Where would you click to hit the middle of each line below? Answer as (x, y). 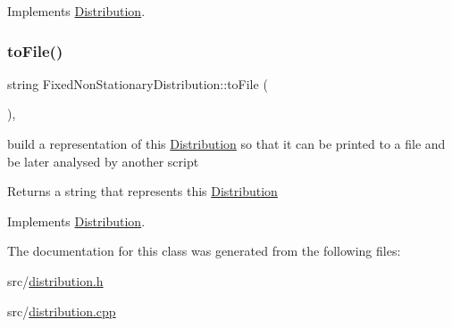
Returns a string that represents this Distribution (142, 191)
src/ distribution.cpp (62, 311)
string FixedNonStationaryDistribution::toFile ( (138, 83)
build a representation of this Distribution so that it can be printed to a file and (226, 143)
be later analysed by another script (103, 161)
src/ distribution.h (55, 280)
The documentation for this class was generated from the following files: (204, 251)
